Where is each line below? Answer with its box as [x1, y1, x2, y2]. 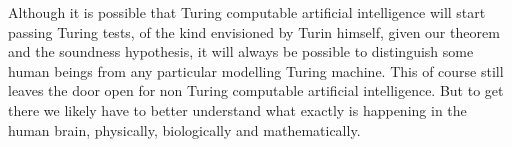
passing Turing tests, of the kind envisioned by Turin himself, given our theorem [8, 21, 500, 42]
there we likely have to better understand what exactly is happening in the [8, 99, 467, 120]
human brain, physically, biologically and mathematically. [8, 119, 361, 140]
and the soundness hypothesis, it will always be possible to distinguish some [8, 41, 474, 62]
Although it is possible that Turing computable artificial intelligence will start [8, 2, 486, 22]
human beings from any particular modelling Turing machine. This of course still [8, 60, 504, 81]
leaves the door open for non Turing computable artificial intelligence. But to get [8, 80, 504, 101]
